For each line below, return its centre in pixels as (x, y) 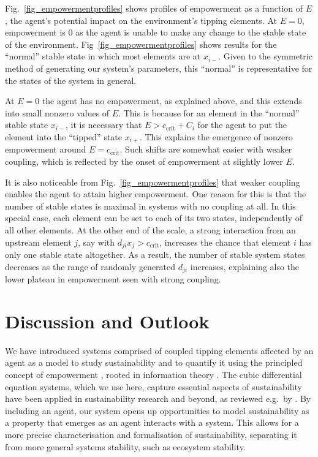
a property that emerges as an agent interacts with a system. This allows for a (152, 422)
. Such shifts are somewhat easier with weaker (206, 149)
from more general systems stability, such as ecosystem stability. (125, 446)
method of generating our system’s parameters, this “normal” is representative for (159, 68)
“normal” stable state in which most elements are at (103, 56)
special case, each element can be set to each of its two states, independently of (153, 218)
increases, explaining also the (245, 266)
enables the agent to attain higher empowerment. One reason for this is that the (156, 194)
